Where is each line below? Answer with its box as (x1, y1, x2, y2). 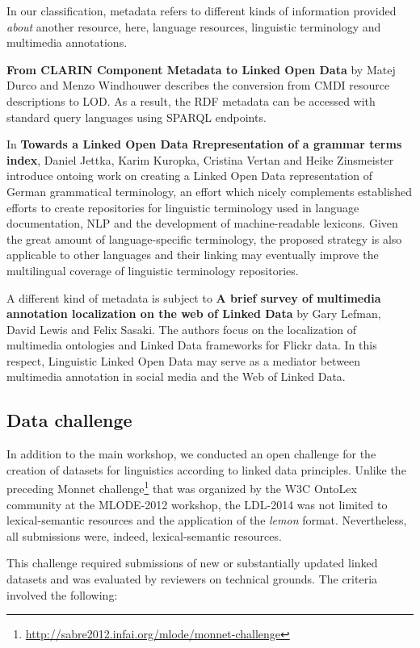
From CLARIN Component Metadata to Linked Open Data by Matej (6, 61, 396, 77)
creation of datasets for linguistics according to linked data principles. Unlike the (6, 461, 406, 478)
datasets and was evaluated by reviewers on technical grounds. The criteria (6, 571, 378, 587)
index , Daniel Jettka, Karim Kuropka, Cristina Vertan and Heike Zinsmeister (6, 151, 394, 168)
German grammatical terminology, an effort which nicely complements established (6, 182, 413, 199)
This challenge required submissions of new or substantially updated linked (6, 554, 378, 571)
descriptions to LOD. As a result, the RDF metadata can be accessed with (6, 92, 376, 109)
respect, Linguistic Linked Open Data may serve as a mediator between (6, 352, 361, 369)
